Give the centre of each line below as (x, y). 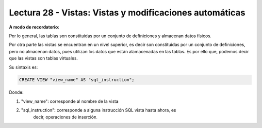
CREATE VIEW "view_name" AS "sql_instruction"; (77, 80)
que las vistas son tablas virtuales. (43, 58)
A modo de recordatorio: (34, 27)
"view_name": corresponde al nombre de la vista (70, 101)
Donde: (16, 92)
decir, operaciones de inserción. (65, 117)
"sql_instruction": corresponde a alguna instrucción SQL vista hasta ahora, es (99, 110)
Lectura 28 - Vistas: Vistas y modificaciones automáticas (127, 13)
